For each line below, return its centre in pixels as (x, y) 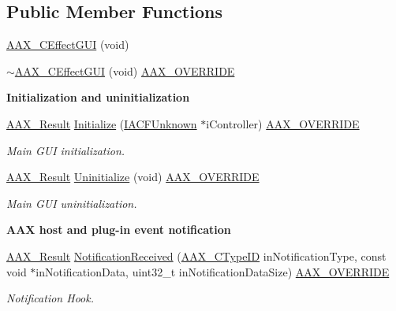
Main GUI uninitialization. (72, 203)
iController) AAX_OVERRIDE (283, 123)
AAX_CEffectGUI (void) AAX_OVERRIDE (125, 70)
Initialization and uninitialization (98, 97)
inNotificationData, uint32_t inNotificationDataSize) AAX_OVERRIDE (213, 271)
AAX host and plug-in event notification (119, 230)
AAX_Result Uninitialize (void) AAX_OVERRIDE (133, 177)
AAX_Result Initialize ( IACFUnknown (102, 123)
